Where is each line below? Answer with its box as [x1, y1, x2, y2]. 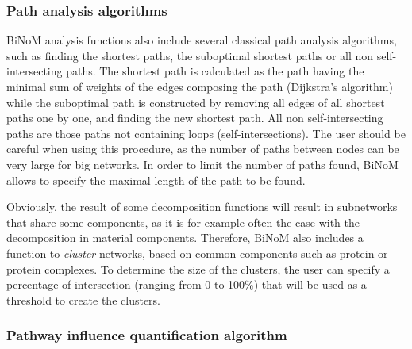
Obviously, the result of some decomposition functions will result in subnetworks [6, 198, 398, 215]
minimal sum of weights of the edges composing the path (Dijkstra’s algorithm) [6, 79, 393, 94]
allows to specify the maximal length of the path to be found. [6, 171, 306, 188]
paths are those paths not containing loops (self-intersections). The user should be [6, 125, 406, 141]
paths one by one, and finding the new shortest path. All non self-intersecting [6, 109, 383, 126]
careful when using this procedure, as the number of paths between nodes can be [6, 140, 399, 157]
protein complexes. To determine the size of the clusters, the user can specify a [6, 260, 390, 277]
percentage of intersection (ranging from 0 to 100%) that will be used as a [6, 276, 367, 293]
